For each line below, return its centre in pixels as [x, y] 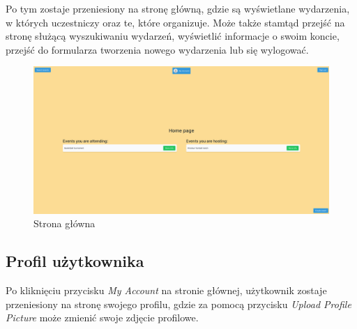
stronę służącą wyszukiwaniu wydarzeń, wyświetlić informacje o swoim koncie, [173, 36]
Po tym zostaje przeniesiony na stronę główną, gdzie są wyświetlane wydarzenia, [178, 8]
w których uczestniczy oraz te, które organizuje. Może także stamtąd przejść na [175, 22]
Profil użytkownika [75, 261]
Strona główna [64, 223]
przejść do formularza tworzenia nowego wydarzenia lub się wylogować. [157, 49]
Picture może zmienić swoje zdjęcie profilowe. [102, 317]
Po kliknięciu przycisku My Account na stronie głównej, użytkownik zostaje [166, 290]
